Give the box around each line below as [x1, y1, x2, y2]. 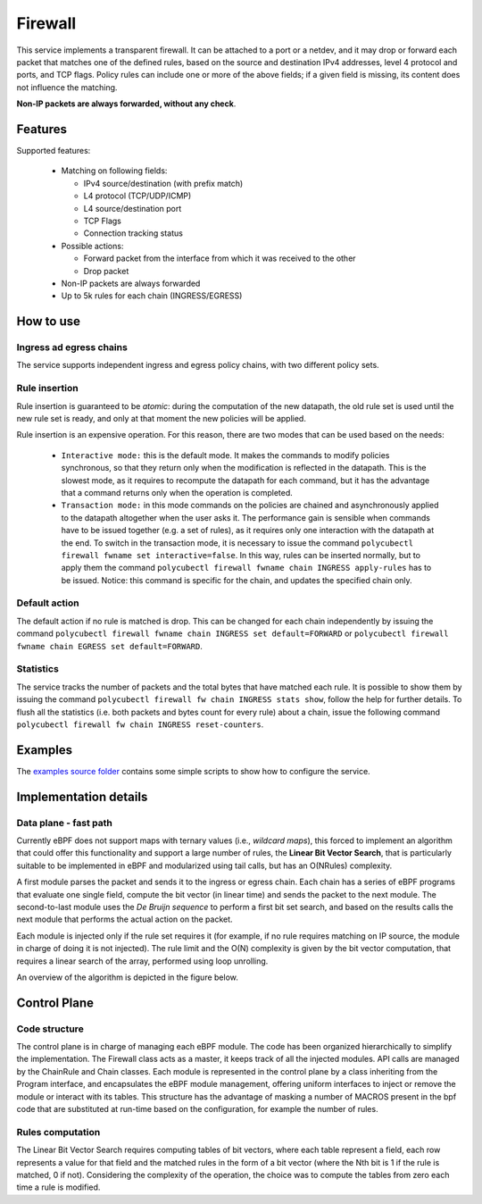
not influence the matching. [16, 81, 118, 93]
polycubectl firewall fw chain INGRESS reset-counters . [16, 719, 264, 730]
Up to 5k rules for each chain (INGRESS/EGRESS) [61, 290, 243, 301]
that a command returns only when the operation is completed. [61, 487, 294, 497]
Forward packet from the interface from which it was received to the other [83, 253, 356, 263]
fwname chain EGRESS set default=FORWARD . [16, 640, 203, 651]
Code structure [16, 1023, 84, 1035]
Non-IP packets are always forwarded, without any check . [16, 98, 237, 109]
